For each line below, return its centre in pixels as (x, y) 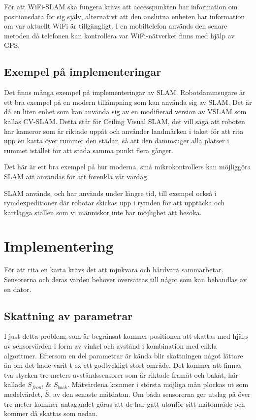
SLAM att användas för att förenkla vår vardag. (77, 176)
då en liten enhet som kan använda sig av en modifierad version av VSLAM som (125, 112)
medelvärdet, (23, 394)
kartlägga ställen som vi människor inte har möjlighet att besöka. (103, 212)
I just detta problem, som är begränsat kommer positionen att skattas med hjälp (126, 336)
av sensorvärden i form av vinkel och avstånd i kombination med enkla (111, 346)
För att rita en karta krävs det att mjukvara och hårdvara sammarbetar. (114, 270)
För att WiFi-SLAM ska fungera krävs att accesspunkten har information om (121, 6)
